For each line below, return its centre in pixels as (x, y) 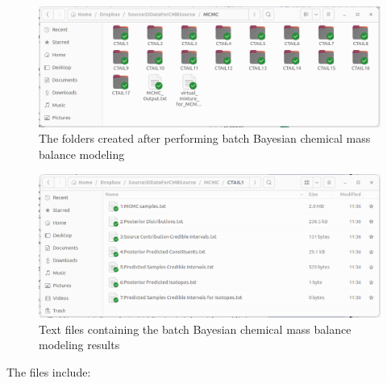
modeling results (79, 345)
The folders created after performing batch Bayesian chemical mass (205, 138)
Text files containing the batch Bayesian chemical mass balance (195, 329)
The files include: (49, 371)
